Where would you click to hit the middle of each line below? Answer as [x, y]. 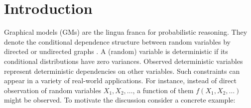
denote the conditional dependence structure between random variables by [117, 41]
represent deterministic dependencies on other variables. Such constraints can [122, 71]
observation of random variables [53, 90]
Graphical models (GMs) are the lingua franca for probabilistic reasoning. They [126, 32]
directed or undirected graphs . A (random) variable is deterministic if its [116, 51]
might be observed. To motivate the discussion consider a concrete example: [120, 100]
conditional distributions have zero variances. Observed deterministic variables [124, 61]
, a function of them [163, 90]
